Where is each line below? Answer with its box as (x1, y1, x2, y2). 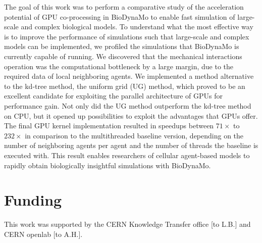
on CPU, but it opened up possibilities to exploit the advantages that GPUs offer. (4, 110, 258, 121)
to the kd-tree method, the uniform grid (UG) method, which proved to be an (4, 80, 245, 91)
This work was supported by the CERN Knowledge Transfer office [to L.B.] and (4, 219, 251, 229)
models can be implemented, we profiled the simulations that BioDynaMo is (4, 41, 239, 52)
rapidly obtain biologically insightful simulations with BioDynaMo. (4, 160, 211, 170)
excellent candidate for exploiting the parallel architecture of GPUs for (4, 90, 223, 101)
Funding (4, 189, 62, 210)
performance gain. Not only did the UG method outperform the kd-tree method (4, 100, 251, 111)
